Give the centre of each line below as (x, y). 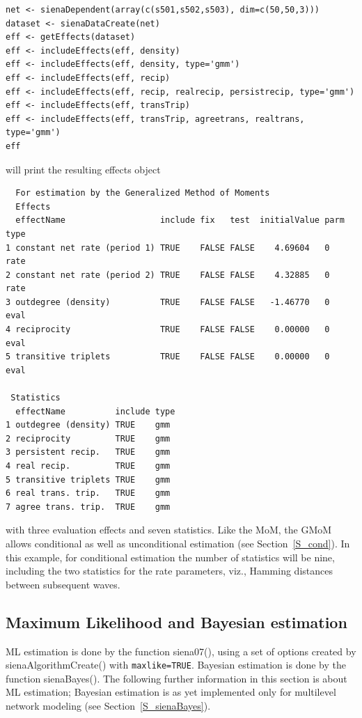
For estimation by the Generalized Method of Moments (143, 193)
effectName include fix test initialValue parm (180, 220)
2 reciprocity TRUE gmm (88, 438)
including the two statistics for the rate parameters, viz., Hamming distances (169, 571)
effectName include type (95, 411)
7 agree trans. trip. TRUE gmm (88, 507)
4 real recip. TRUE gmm (88, 466)
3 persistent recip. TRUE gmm (88, 452)
